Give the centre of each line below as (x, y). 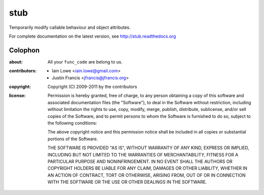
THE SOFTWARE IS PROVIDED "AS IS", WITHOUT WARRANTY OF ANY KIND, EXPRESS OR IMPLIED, (148, 148)
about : (16, 62)
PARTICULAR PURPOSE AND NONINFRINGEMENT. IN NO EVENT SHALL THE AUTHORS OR (140, 161)
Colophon (24, 50)
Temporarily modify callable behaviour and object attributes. (70, 27)
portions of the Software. (73, 139)
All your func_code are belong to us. (85, 62)
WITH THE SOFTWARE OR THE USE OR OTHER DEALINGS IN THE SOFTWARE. (127, 182)
